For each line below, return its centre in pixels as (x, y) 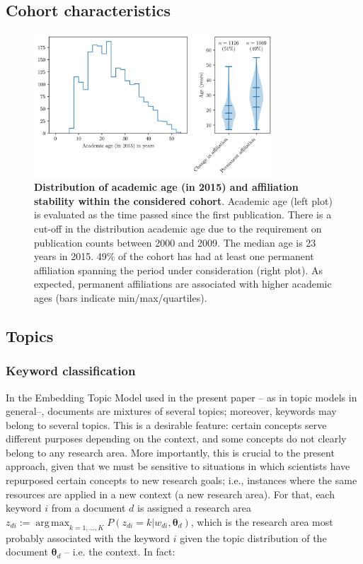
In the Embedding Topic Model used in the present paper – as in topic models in (181, 397)
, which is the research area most (262, 521)
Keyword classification (71, 371)
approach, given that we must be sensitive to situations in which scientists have (178, 466)
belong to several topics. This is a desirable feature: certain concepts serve (166, 424)
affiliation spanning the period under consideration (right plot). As (179, 270)
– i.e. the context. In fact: (120, 552)
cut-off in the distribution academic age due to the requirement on (178, 228)
